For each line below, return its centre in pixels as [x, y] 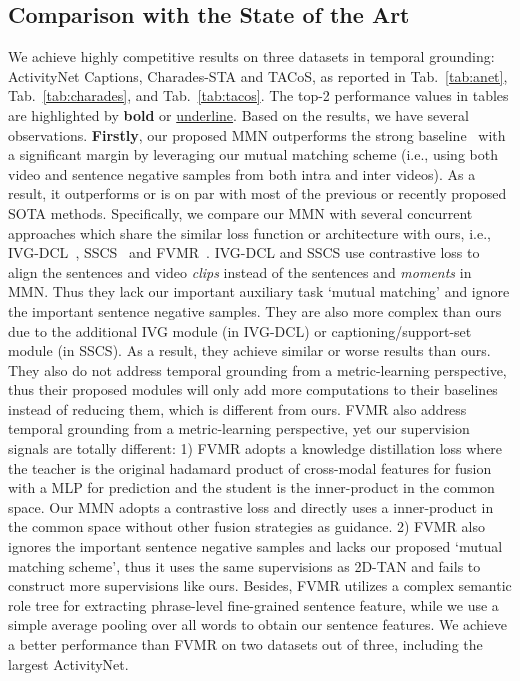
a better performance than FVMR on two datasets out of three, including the [245, 644]
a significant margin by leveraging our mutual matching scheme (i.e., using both [253, 154]
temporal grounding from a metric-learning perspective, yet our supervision [239, 428]
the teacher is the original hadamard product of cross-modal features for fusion [250, 467]
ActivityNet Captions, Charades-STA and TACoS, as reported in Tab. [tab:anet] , [258, 75]
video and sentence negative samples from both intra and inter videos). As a [242, 173]
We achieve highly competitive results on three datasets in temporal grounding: [251, 56]
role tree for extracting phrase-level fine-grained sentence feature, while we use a [253, 604]
